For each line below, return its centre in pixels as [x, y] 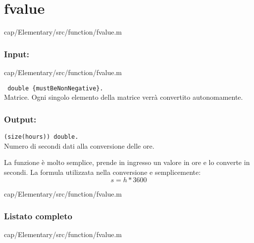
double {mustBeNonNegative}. [55, 88]
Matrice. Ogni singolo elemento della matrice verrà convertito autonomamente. [124, 97]
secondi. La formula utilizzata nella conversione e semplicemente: [102, 172]
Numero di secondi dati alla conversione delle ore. [79, 145]
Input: [17, 54]
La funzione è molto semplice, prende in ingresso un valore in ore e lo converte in [127, 162]
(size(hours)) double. [41, 137]
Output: [20, 119]
